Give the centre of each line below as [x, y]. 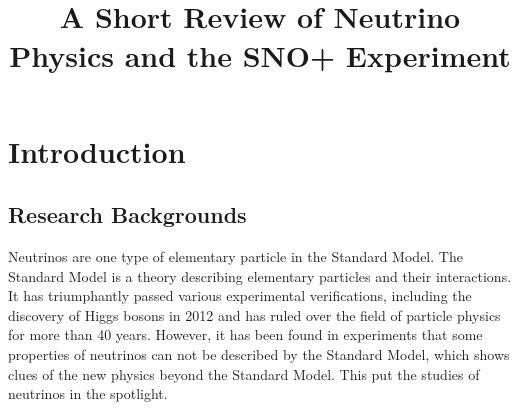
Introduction [97, 150]
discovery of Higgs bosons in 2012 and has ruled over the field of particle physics [254, 314]
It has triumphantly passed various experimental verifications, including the [240, 295]
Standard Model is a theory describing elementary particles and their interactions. [260, 275]
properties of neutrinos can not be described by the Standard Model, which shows [259, 353]
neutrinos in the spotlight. [88, 393]
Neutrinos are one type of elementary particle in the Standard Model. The [235, 255]
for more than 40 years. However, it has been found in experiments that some [245, 334]
